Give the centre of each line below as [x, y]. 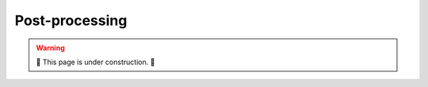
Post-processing [71, 20]
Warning [50, 48]
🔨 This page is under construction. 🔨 [96, 62]
